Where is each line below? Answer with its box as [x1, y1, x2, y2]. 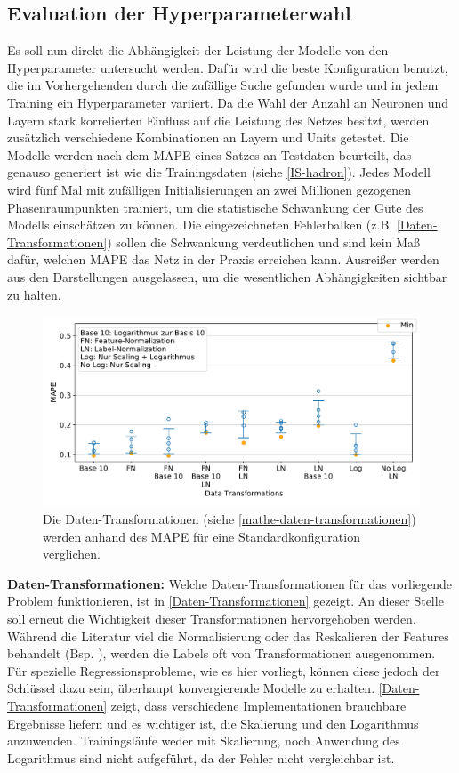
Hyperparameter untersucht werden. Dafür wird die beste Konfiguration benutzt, [7, 58, 448, 76]
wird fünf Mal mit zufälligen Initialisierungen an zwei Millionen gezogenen [7, 180, 412, 198]
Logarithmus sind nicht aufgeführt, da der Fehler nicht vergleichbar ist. [7, 748, 395, 767]
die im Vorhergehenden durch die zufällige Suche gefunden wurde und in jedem [7, 76, 439, 94]
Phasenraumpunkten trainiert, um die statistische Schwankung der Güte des [7, 197, 423, 216]
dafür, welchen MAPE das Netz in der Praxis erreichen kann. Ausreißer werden [7, 250, 439, 269]
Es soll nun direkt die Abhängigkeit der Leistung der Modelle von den [7, 41, 389, 60]
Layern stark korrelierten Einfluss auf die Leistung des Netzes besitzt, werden [7, 110, 430, 129]
